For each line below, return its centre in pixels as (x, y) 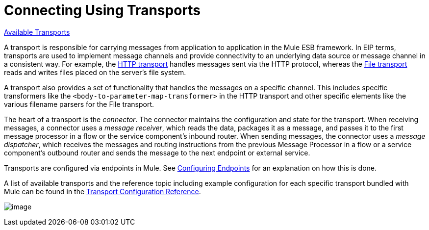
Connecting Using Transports (102, 10)
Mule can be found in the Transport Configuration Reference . (102, 191)
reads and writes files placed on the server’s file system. (95, 72)
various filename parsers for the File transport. (79, 104)
